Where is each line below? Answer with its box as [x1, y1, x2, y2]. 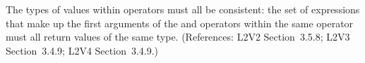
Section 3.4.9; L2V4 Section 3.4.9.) [6, 43, 159, 57]
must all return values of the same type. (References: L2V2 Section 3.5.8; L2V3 [6, 29, 350, 44]
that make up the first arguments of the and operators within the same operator [6, 15, 354, 30]
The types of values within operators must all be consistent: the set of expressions [6, 2, 360, 16]
